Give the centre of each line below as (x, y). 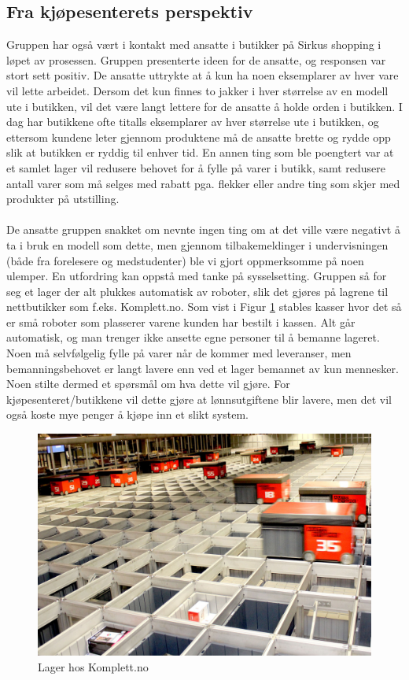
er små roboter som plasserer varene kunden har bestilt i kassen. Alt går (181, 322)
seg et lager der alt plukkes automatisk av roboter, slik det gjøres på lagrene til (197, 291)
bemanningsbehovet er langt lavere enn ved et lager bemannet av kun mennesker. (203, 368)
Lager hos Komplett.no (93, 667)
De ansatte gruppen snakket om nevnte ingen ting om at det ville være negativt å (203, 229)
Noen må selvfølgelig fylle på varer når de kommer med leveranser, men (179, 353)
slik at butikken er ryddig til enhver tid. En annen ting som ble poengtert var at (200, 152)
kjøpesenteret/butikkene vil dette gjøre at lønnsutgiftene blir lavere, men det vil (199, 399)
